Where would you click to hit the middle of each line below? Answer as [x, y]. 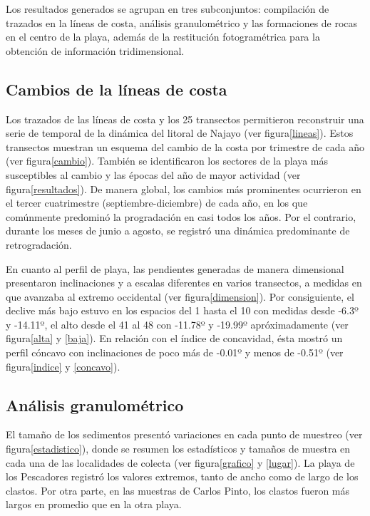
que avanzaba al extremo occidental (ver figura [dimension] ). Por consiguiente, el [180, 296]
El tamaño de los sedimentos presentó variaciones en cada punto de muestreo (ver [184, 434]
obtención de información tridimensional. [95, 50]
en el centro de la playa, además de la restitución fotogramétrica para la [163, 37]
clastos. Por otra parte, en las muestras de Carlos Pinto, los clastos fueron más [178, 490]
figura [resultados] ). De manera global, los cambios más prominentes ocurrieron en [184, 189]
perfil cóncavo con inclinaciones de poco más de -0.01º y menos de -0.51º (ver [175, 352]
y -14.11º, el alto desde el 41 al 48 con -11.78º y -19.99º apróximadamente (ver [177, 324]
